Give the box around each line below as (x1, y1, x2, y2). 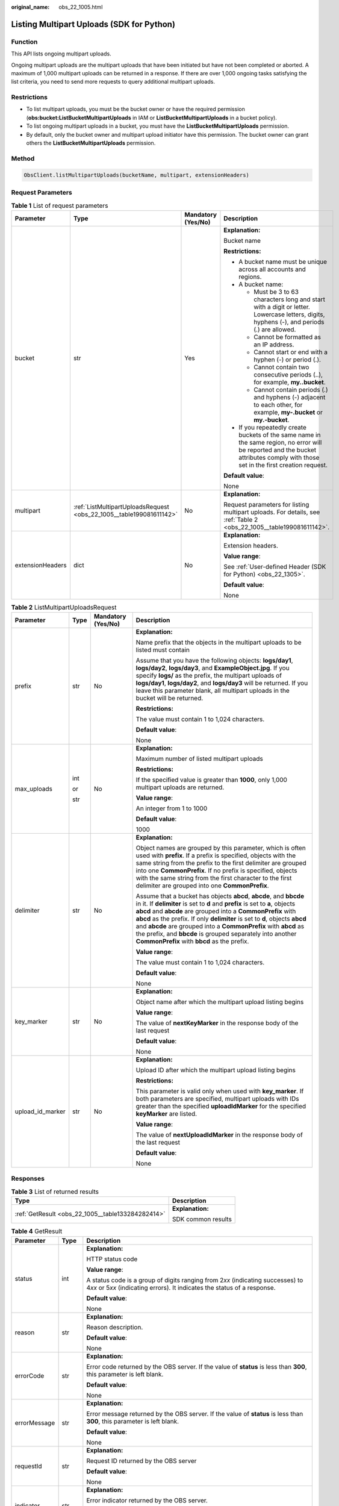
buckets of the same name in (238, 431, 321, 439)
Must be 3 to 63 (253, 287, 299, 296)
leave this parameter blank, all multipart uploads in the (135, 687, 290, 695)
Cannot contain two (253, 363, 309, 371)
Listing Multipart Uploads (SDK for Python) (11, 19, 176, 30)
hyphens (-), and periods (253, 317, 325, 326)
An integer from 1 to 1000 (135, 804, 208, 813)
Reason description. (86, 1323, 143, 1331)
